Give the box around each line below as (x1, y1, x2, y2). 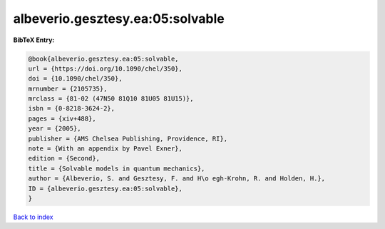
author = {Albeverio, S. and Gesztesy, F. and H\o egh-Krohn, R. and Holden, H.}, (28, 175, 326, 183)
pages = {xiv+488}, (28, 114, 96, 123)
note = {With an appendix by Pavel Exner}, (28, 145, 183, 153)
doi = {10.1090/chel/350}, (28, 75, 123, 83)
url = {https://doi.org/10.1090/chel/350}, (28, 64, 183, 73)
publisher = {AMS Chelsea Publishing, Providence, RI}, (28, 134, 228, 143)
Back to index (13, 213, 53, 221)
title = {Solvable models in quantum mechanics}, (28, 164, 205, 173)
